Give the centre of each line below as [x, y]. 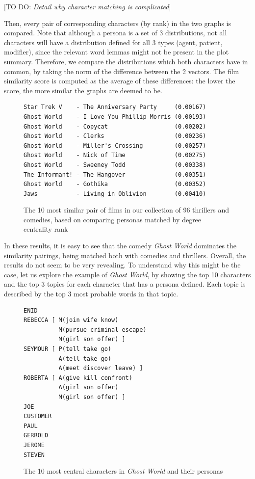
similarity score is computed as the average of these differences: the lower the [120, 81]
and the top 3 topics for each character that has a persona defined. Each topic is [125, 284]
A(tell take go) [85, 359]
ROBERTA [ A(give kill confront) [78, 378]
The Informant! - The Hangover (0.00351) [115, 174]
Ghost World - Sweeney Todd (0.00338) [115, 165]
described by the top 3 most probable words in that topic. [91, 294]
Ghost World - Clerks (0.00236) [115, 136]
